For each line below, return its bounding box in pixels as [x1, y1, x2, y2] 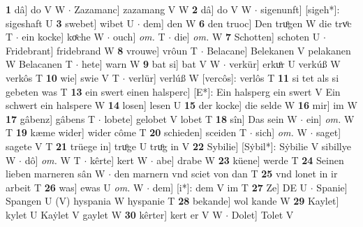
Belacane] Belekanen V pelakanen [207, 43, 351, 57]
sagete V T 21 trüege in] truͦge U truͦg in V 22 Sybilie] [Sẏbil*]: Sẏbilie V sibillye [6, 138, 351, 153]
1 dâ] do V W [6, 2, 66, 16]
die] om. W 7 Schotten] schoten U [174, 29, 320, 44]
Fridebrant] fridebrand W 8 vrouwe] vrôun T [6, 43, 198, 57]
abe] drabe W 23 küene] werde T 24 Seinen [156, 152, 344, 167]
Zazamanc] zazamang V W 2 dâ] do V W [74, 2, 252, 16]
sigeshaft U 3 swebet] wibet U [6, 15, 135, 30]
